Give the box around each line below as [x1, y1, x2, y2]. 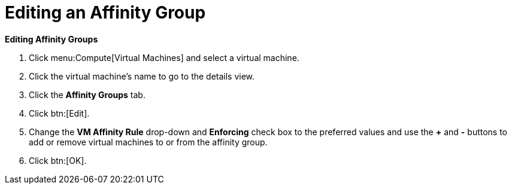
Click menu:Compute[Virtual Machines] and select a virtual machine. [29, 52, 299, 63]
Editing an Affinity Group [5, 2, 206, 23]
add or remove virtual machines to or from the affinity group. [29, 136, 268, 147]
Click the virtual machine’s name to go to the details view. [29, 71, 255, 81]
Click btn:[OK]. [29, 155, 87, 166]
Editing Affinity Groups [5, 33, 98, 44]
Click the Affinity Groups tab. [29, 89, 146, 100]
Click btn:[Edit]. [29, 108, 90, 118]
